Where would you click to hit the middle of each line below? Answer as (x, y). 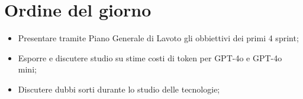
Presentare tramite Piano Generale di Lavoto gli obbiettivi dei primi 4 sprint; (158, 38)
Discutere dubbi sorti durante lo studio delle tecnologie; (119, 89)
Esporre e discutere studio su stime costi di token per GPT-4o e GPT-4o (150, 57)
